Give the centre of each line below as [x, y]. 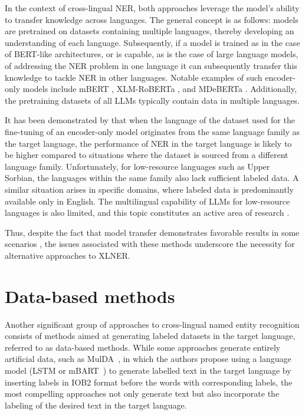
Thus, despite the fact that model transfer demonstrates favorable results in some [152, 232]
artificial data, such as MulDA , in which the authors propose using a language [148, 359]
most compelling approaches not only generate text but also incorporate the [142, 393]
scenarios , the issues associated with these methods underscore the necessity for [150, 244]
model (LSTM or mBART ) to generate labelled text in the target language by [148, 370]
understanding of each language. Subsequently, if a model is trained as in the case [152, 42]
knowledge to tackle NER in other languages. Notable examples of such [134, 77]
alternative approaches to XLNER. [68, 255]
